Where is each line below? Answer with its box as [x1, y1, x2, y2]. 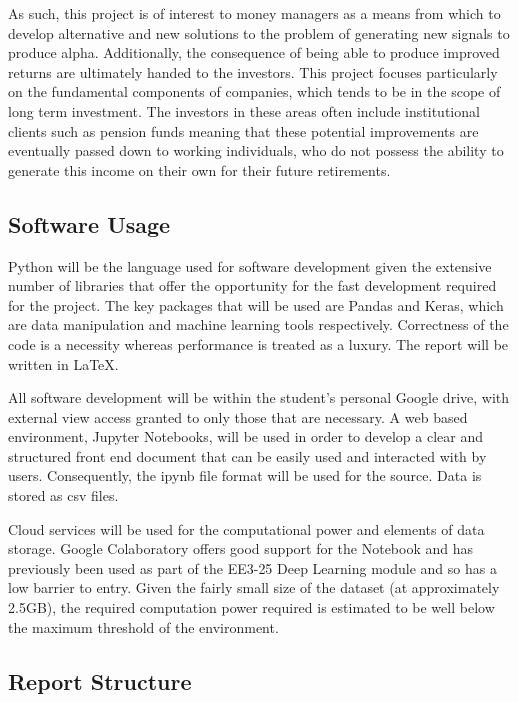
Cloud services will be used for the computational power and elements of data [8, 518, 485, 539]
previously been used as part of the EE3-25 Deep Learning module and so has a [8, 557, 497, 578]
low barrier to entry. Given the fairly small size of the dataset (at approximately [8, 577, 500, 598]
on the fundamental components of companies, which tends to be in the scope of [8, 81, 501, 102]
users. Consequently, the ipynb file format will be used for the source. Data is [8, 465, 482, 486]
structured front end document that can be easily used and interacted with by [8, 445, 487, 466]
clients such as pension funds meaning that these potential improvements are [8, 120, 479, 141]
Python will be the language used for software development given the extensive [8, 255, 492, 276]
